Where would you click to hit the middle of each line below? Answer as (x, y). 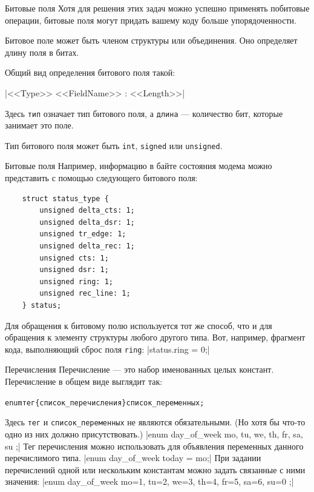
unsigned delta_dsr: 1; (87, 222)
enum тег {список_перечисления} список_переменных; (105, 403)
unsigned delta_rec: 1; (87, 246)
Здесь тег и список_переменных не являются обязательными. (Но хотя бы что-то (155, 422)
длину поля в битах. (42, 52)
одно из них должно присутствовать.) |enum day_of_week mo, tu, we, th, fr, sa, (154, 434)
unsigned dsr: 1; (74, 270)
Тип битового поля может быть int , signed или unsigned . (114, 145)
